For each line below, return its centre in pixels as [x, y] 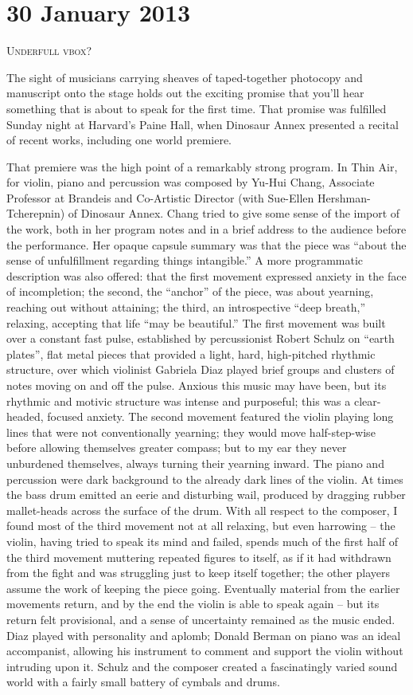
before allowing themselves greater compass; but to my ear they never [177, 448]
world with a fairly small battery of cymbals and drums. [143, 682]
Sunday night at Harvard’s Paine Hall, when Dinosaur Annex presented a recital [203, 124]
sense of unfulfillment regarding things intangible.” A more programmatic [185, 260]
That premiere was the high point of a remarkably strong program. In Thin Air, [202, 166]
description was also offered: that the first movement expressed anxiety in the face [206, 275]
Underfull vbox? [49, 51]
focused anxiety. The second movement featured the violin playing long [220, 416]
